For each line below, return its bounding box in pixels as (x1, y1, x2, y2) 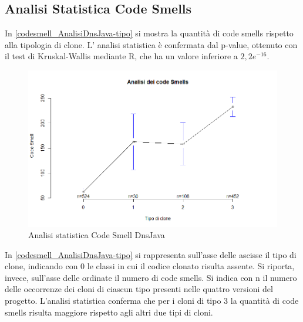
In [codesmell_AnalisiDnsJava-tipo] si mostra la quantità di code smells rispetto (5, 27, 294, 39)
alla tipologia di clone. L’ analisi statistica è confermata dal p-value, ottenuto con (5, 38, 298, 50)
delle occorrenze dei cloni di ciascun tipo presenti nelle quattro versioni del (5, 283, 273, 295)
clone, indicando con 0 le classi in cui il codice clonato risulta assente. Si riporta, (5, 260, 295, 272)
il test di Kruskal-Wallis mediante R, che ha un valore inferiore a (5, 50, 238, 62)
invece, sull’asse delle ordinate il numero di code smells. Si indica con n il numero (5, 271, 297, 283)
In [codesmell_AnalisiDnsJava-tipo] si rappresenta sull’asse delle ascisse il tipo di (5, 248, 297, 260)
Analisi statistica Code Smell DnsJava (28, 229, 165, 241)
